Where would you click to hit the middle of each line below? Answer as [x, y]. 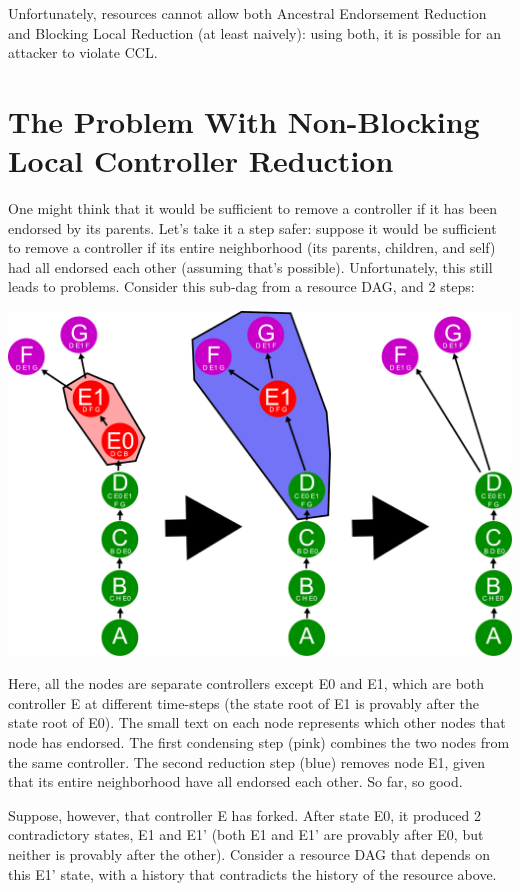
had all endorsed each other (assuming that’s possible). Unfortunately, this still [250, 266]
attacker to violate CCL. [83, 52]
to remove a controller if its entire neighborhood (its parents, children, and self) [252, 247]
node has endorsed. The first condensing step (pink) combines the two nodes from [259, 741]
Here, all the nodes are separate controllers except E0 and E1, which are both [246, 683]
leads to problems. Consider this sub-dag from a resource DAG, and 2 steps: [241, 286]
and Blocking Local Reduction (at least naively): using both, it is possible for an [254, 32]
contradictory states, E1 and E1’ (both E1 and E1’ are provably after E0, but [246, 834]
